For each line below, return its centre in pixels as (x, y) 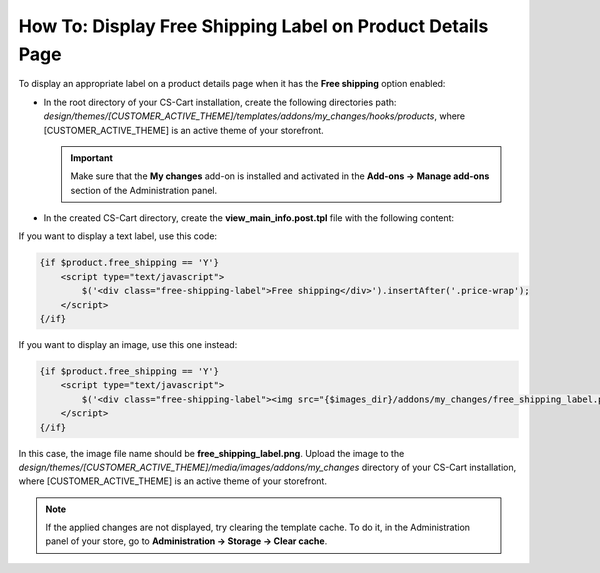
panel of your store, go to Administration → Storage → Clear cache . (186, 541)
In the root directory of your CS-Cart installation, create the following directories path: (220, 102)
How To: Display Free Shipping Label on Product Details (253, 26)
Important (92, 157)
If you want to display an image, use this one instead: (128, 344)
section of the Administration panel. (144, 190)
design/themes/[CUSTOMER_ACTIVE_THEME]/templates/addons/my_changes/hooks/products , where (254, 116)
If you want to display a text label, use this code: (118, 236)
